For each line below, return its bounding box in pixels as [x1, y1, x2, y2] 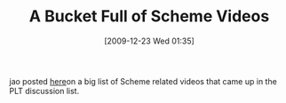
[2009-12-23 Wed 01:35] [103, 36, 195, 46]
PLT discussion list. [9, 85, 80, 96]
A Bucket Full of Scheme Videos [28, 6, 270, 27]
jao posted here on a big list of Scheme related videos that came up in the [9, 75, 277, 86]
